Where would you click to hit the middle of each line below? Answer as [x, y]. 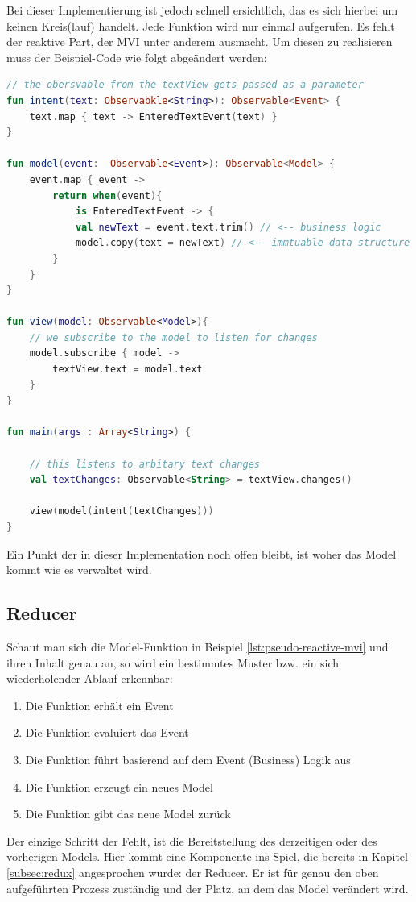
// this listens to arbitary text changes [144, 464]
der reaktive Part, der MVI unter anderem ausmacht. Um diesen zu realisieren [200, 42]
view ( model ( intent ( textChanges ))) [122, 511]
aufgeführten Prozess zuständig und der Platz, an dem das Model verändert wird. [208, 888]
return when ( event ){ [107, 195]
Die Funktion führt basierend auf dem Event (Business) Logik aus [188, 759]
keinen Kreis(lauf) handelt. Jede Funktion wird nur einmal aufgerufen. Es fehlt [201, 25]
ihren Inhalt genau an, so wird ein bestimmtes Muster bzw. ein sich [173, 662]
